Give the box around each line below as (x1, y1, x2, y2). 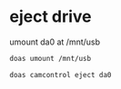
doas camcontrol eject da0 (9, 70, 112, 79)
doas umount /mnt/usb (9, 54, 92, 63)
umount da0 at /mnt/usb (9, 36, 101, 47)
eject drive (9, 6, 93, 27)
